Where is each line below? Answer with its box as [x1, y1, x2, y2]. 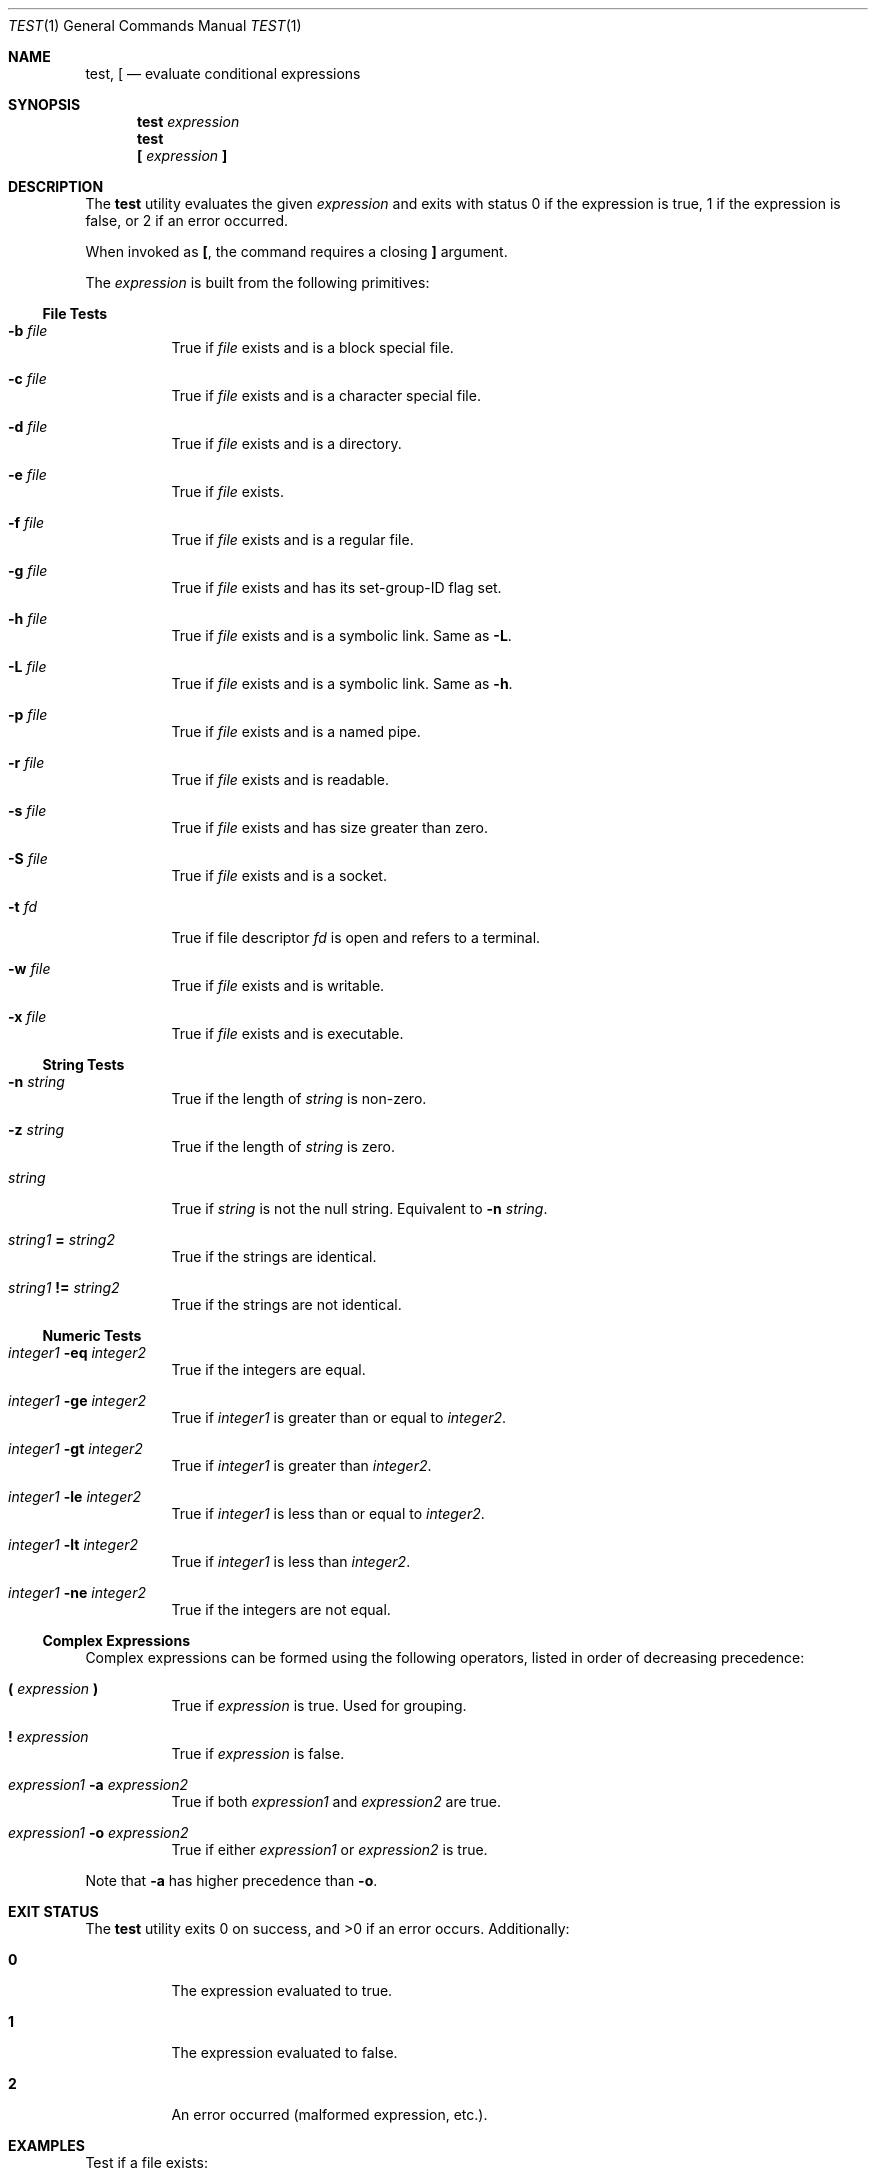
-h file [8, 610, 48, 627]
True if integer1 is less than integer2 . [171, 1553, 411, 1570]
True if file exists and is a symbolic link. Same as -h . [171, 675, 513, 692]
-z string [8, 1121, 65, 1138]
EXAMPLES [8, 2137, 85, 2154]
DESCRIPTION [8, 178, 104, 195]
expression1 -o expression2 [8, 1824, 189, 1841]
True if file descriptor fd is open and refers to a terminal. [171, 929, 541, 946]
